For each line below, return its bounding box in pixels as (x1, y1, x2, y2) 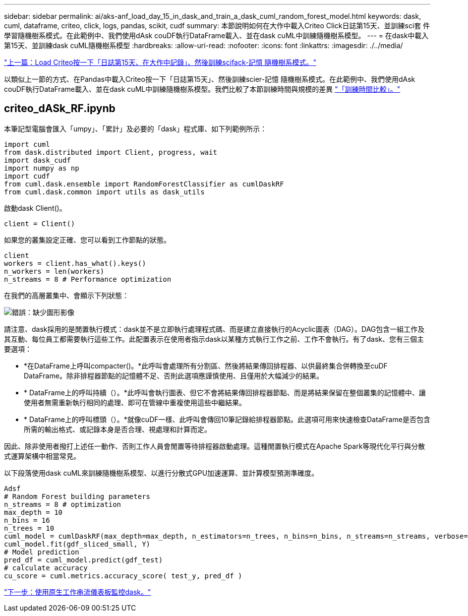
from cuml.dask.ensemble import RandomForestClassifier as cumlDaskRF (4, 180, 284, 188)
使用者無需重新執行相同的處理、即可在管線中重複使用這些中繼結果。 (24, 398, 246, 407)
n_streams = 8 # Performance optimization (4, 275, 172, 283)
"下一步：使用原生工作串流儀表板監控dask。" (4, 587, 151, 596)
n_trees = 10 (4, 524, 55, 532)
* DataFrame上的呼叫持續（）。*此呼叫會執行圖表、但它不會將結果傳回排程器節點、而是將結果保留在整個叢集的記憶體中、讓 (24, 388, 426, 397)
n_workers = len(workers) (4, 267, 105, 275)
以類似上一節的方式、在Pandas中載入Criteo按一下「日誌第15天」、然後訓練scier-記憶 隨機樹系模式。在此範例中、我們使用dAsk (4, 75, 415, 83)
